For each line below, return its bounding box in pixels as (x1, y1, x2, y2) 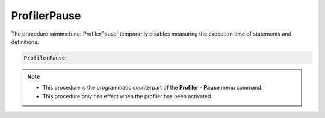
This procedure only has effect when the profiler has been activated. (42, 92, 213, 99)
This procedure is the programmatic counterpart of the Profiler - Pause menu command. (42, 84, 263, 92)
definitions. (11, 38, 39, 45)
